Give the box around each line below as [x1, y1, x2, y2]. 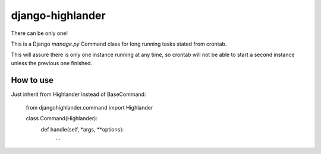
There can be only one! [11, 30, 68, 37]
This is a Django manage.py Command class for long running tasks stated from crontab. [11, 40, 227, 47]
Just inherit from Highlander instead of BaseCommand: [11, 91, 146, 98]
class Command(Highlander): [26, 115, 98, 122]
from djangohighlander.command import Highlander [26, 104, 153, 111]
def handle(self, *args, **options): [40, 126, 124, 133]
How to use [11, 75, 53, 85]
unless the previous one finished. [11, 59, 92, 66]
